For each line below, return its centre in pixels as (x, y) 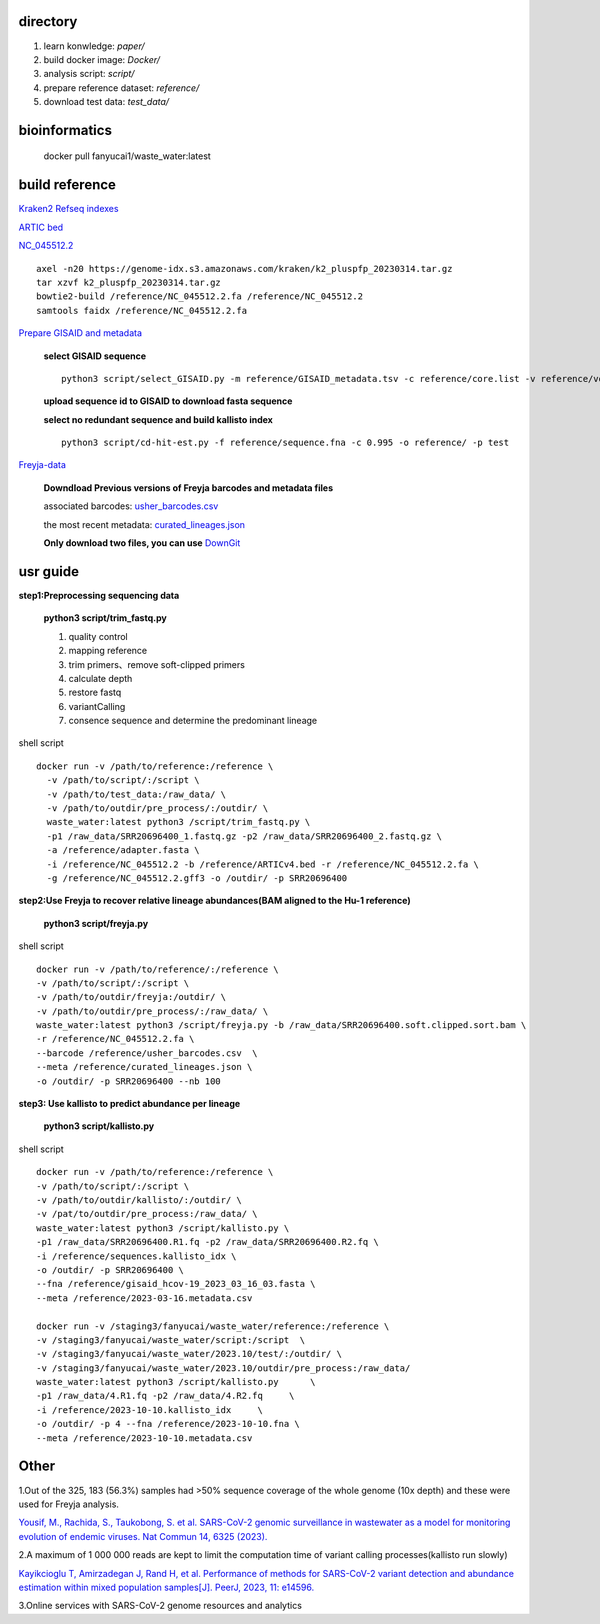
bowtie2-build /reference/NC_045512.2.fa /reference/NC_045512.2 (200, 296)
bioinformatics (65, 130)
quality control (98, 636)
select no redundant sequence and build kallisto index (158, 419)
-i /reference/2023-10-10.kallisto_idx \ (150, 1409)
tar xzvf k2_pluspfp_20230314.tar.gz (129, 282)
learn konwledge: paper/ (94, 46)
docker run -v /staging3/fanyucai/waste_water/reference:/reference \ (213, 1326)
